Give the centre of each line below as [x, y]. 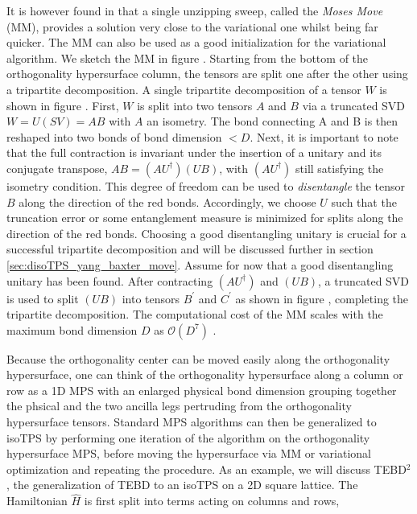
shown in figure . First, [63, 105]
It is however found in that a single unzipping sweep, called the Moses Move [195, 10]
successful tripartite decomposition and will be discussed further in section [190, 249]
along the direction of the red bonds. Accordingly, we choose [167, 201]
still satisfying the [340, 168]
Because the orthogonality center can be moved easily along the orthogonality [198, 358]
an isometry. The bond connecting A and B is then [272, 121]
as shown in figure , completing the [322, 298]
